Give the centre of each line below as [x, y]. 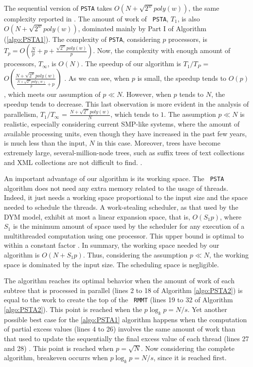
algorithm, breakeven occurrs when [56, 358]
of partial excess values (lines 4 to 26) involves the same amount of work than [120, 329]
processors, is [188, 39]
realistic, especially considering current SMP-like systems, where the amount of [122, 124]
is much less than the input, [45, 143]
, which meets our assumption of [52, 94]
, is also [189, 18]
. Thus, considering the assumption [135, 254]
